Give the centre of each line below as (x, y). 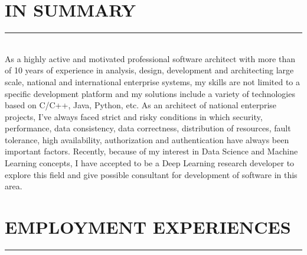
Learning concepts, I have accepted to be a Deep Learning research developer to (150, 163)
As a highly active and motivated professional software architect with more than (150, 58)
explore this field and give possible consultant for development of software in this (151, 174)
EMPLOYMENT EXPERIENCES (148, 227)
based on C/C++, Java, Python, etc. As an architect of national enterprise (141, 105)
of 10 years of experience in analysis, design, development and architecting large (149, 70)
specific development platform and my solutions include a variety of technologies (150, 93)
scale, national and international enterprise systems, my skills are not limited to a (153, 81)
